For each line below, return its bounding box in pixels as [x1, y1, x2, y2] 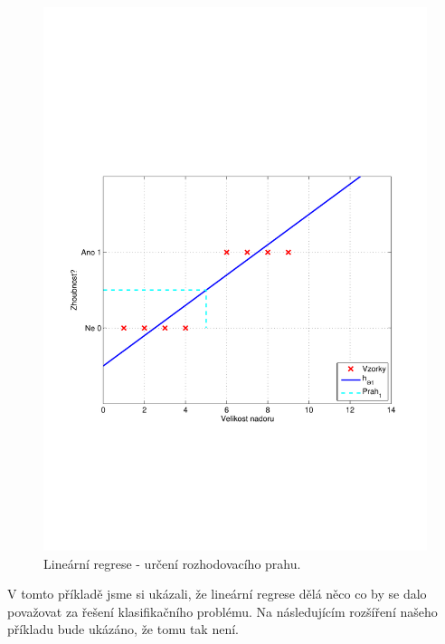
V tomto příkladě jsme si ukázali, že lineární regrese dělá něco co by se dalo [7, 584, 427, 603]
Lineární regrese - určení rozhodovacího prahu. [43, 553, 301, 572]
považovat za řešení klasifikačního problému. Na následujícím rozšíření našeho [7, 601, 438, 620]
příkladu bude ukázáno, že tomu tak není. [7, 620, 239, 639]
